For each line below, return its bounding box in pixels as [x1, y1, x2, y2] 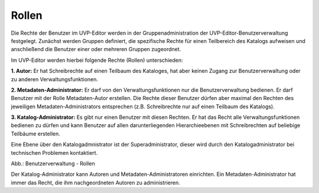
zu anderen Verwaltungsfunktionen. [11, 75, 99, 82]
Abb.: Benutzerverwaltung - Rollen [11, 160, 95, 167]
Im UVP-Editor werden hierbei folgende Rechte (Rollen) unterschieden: [11, 56, 183, 64]
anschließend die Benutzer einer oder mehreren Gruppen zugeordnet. [11, 46, 181, 53]
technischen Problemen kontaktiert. [11, 149, 98, 156]
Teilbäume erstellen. [11, 130, 60, 137]
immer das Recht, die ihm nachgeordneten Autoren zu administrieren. [11, 179, 180, 186]
